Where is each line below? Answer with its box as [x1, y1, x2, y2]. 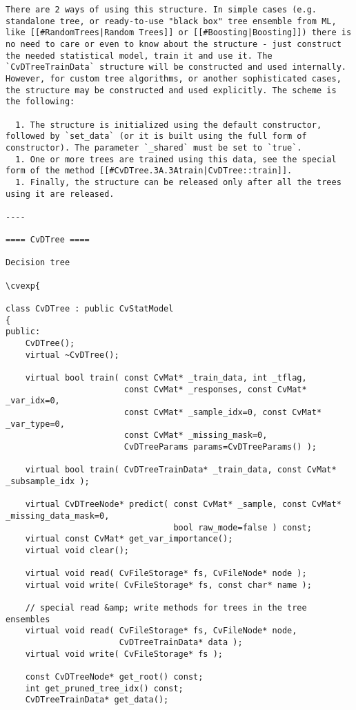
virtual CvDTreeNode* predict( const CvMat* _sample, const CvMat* [25, 499, 342, 510]
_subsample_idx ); [6, 476, 90, 486]
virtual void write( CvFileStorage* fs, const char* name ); [25, 579, 312, 590]
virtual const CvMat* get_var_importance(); [25, 534, 233, 544]
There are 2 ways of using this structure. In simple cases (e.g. [6, 5, 317, 15]
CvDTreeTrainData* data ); [119, 637, 243, 648]
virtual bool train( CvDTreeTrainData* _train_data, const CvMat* [25, 465, 337, 475]
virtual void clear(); [25, 545, 129, 555]
